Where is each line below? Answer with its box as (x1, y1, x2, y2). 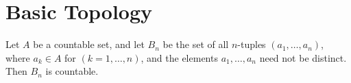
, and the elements (141, 50, 218, 64)
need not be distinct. (259, 50, 347, 64)
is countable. (45, 64, 99, 78)
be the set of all (162, 37, 229, 51)
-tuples (237, 37, 266, 51)
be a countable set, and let (33, 37, 145, 51)
